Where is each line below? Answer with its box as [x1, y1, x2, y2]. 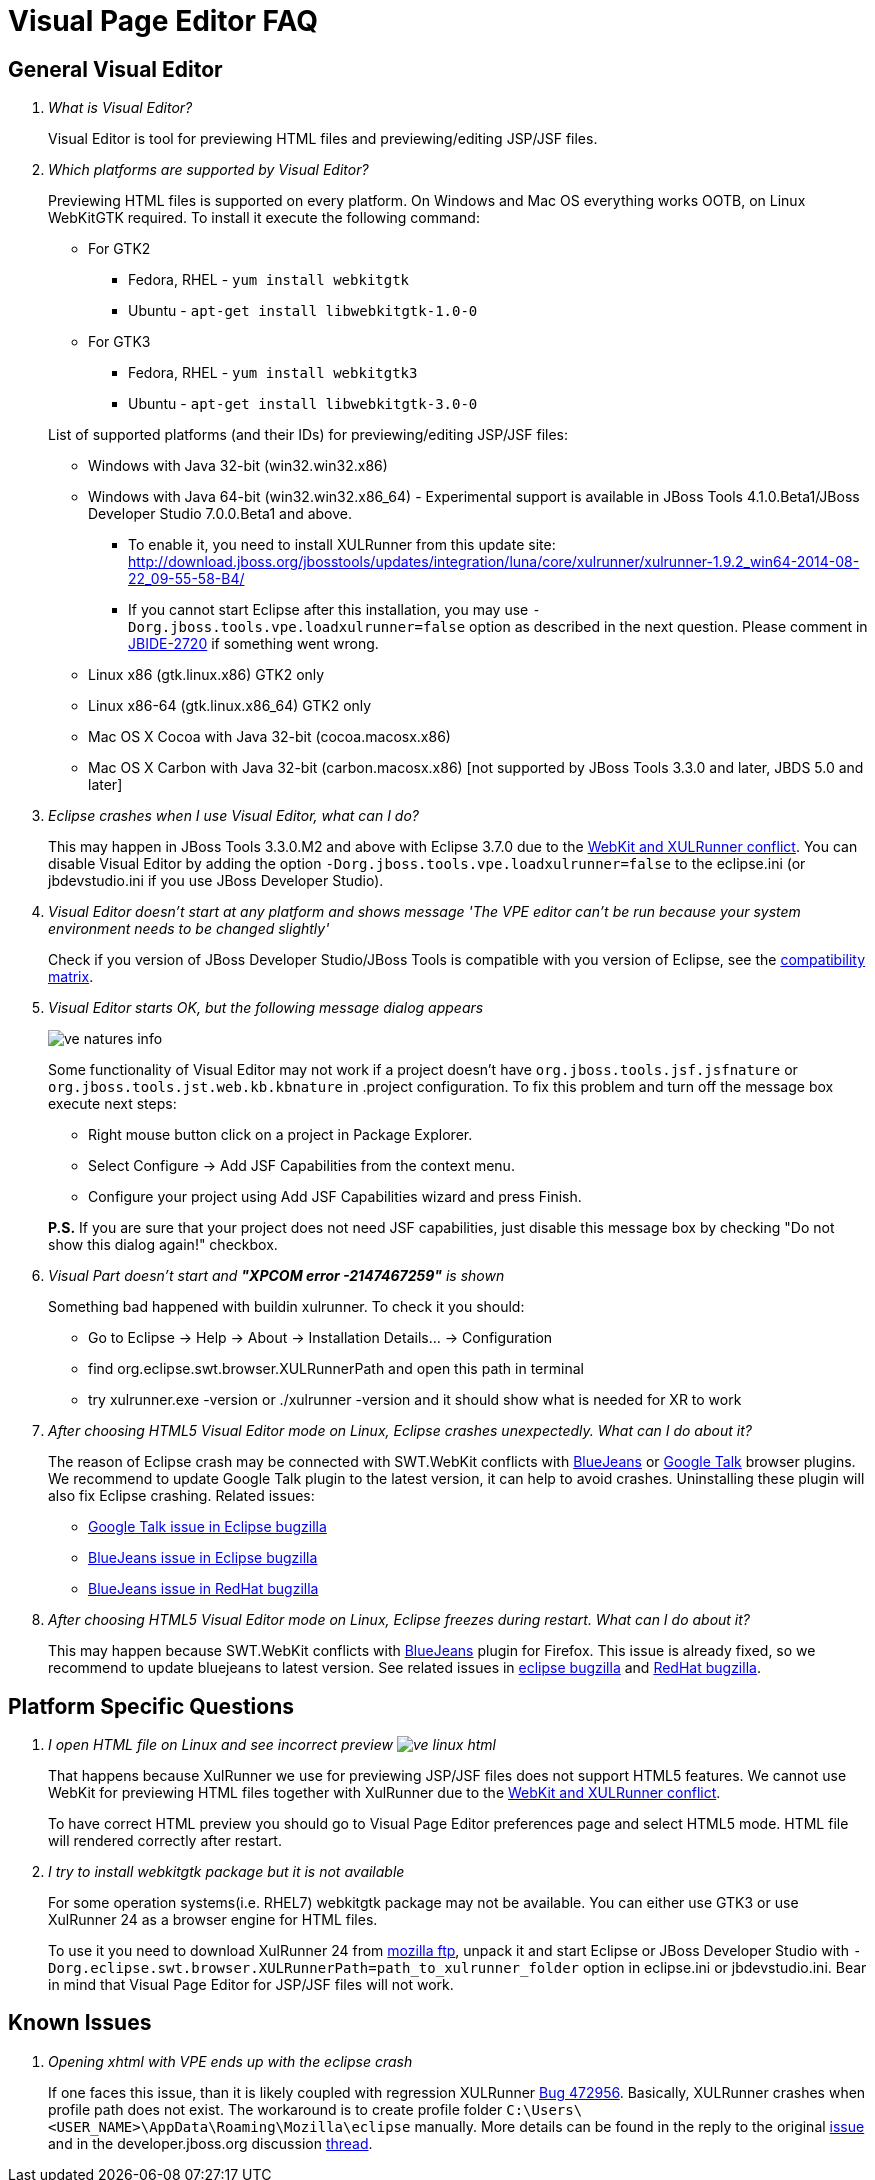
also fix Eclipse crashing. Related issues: [48, 1487, 315, 1505]
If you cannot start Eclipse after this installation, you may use [128, 601, 529, 619]
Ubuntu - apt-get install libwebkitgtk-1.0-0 [128, 302, 478, 320]
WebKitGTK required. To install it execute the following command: [48, 209, 480, 227]
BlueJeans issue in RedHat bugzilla [88, 1580, 319, 1598]
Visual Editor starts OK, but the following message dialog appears [48, 999, 484, 1017]
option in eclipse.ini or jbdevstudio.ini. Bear [582, 1959, 867, 1977]
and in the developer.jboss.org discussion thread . [48, 2134, 373, 2152]
